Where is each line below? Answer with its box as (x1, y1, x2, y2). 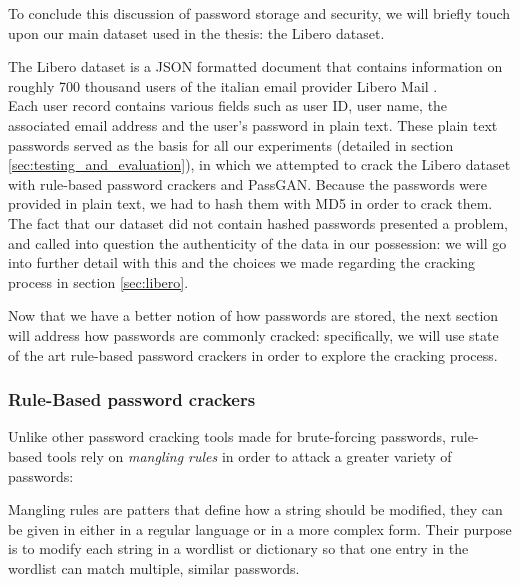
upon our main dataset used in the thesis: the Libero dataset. (8, 22, 385, 43)
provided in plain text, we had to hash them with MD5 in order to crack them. (8, 193, 493, 214)
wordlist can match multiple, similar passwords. (8, 557, 300, 578)
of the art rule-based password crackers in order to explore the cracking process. (8, 344, 498, 365)
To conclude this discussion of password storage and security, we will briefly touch (8, 3, 511, 23)
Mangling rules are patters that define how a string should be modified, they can (8, 499, 503, 520)
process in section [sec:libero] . (8, 271, 189, 292)
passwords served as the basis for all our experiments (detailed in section (8, 134, 454, 155)
